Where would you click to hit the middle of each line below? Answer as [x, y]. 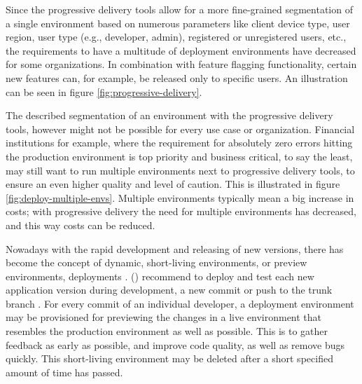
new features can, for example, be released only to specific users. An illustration [177, 77]
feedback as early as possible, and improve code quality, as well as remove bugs [175, 344]
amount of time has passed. [64, 372]
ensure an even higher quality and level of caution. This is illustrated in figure [173, 184]
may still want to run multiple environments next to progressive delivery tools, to [180, 170]
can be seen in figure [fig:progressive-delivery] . [104, 91]
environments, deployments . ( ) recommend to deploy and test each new [160, 276]
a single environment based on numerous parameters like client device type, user [178, 23]
